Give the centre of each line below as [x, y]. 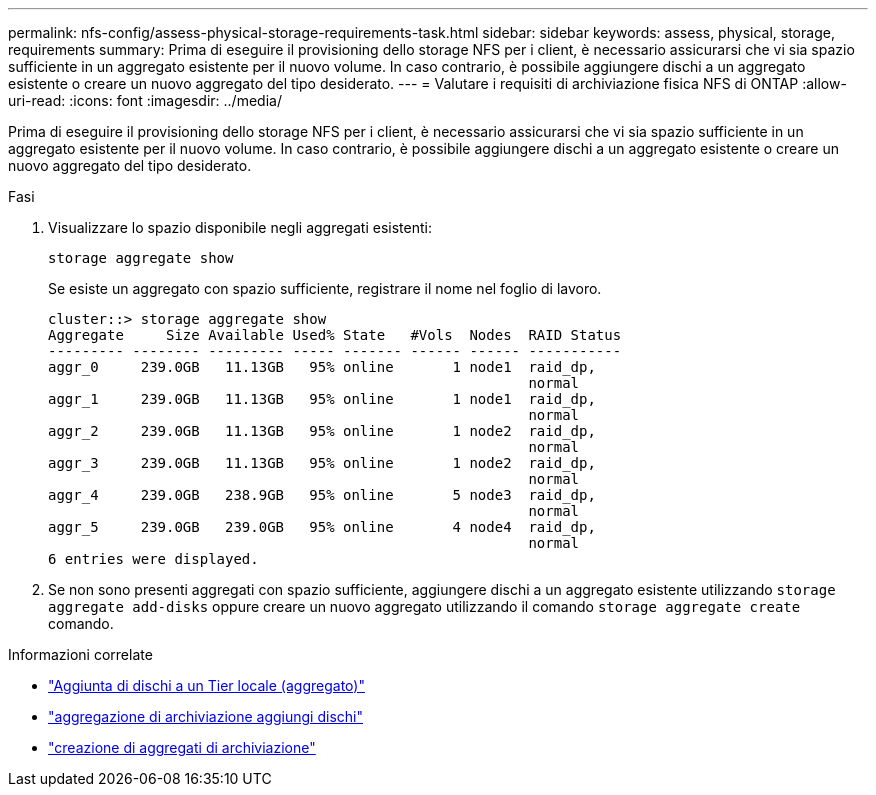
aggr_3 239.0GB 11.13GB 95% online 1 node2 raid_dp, [322, 463]
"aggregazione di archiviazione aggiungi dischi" [205, 716]
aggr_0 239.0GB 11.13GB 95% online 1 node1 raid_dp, [322, 367]
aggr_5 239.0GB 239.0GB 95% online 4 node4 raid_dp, [322, 527]
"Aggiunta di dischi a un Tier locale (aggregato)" [206, 685]
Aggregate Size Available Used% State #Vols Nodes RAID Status [335, 335]
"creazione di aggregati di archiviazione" [182, 747]
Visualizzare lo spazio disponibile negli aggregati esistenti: [240, 227]
